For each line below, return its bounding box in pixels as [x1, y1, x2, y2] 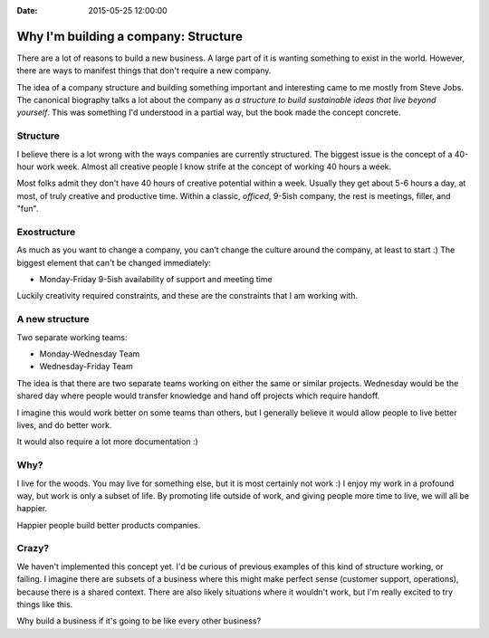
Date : [16, 5, 38, 15]
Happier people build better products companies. [16, 519, 201, 530]
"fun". [16, 204, 39, 214]
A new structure [16, 313, 90, 326]
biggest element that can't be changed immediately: [16, 257, 212, 268]
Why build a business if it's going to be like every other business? [16, 615, 262, 626]
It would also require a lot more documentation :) [16, 436, 198, 447]
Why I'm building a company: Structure [16, 28, 244, 44]
